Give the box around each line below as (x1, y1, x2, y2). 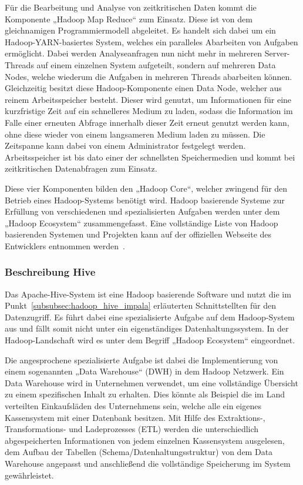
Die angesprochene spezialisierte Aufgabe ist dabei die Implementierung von (5, 353, 278, 366)
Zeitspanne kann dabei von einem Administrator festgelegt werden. (5, 139, 246, 152)
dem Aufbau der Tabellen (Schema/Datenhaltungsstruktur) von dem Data (5, 446, 273, 458)
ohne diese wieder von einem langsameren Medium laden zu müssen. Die (5, 128, 265, 140)
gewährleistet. (5, 469, 54, 481)
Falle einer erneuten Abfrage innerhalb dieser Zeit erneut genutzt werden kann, (5, 116, 289, 128)
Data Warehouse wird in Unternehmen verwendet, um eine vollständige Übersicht (5, 376, 298, 389)
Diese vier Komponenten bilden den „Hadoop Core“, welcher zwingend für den (5, 182, 288, 194)
